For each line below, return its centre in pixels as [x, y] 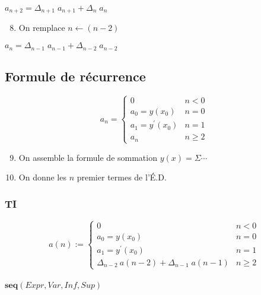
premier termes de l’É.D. [122, 177]
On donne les [42, 177]
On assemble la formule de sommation [88, 157]
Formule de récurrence [75, 76]
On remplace [42, 28]
